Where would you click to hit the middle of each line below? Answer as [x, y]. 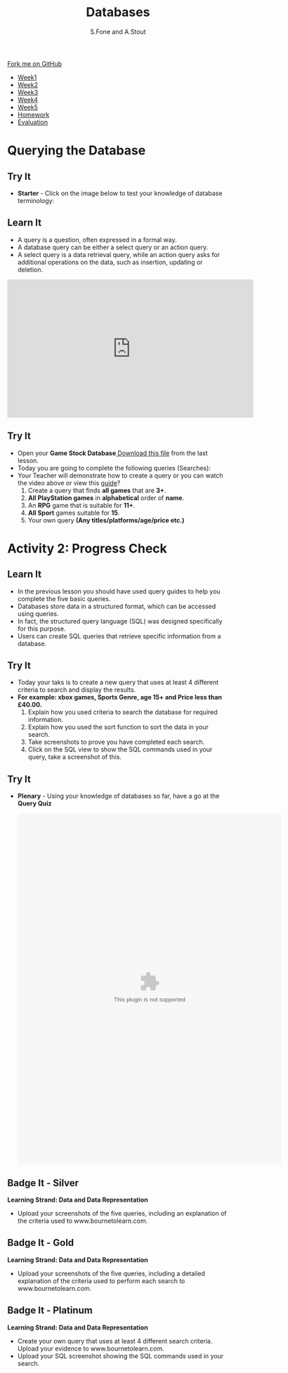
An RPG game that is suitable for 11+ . [81, 505]
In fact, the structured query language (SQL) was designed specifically [120, 621]
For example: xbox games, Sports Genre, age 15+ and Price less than [120, 697]
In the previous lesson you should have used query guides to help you [119, 591]
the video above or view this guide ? [69, 482]
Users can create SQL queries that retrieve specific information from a [119, 636]
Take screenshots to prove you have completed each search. [116, 742]
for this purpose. [41, 629]
